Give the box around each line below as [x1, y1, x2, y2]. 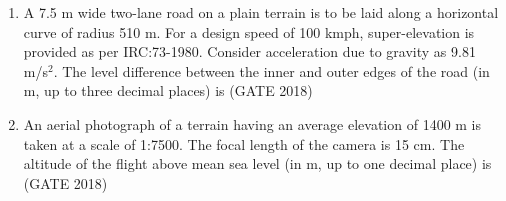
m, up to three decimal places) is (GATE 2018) [23, 80, 313, 101]
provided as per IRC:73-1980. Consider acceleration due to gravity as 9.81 [23, 41, 476, 62]
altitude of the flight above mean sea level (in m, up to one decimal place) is [23, 153, 492, 174]
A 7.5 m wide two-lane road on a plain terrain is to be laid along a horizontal [23, 2, 499, 22]
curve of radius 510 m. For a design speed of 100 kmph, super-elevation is [23, 21, 475, 42]
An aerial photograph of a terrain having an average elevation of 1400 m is [23, 113, 482, 134]
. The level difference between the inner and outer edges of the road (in [53, 60, 490, 81]
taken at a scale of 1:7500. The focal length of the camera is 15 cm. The [23, 133, 465, 154]
